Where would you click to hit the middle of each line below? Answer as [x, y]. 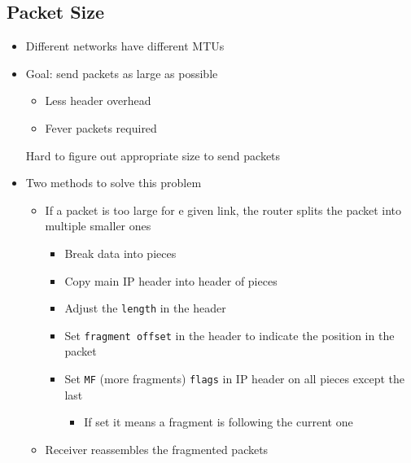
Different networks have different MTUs [125, 46]
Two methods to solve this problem [114, 183]
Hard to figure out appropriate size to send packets [153, 155]
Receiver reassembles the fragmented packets [157, 449]
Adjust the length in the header [145, 308]
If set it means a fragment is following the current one [219, 422]
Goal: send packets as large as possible [122, 73]
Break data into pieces [120, 253]
